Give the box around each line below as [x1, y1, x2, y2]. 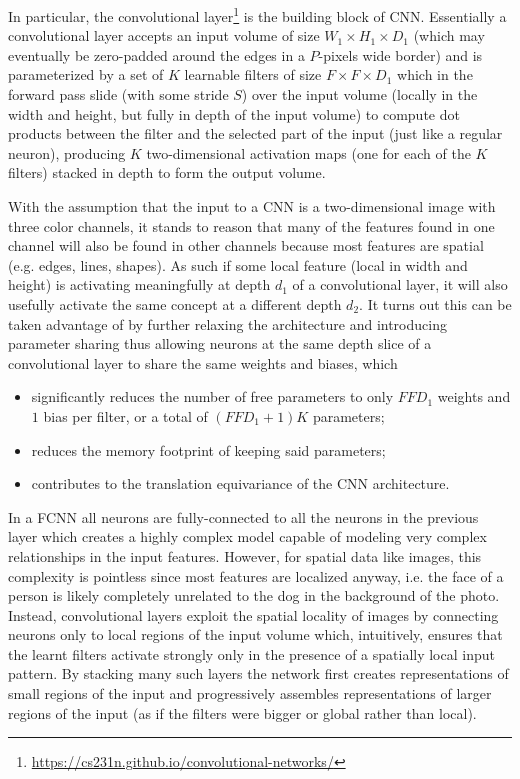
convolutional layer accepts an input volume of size [8, 25, 320, 46]
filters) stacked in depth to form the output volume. [8, 162, 326, 183]
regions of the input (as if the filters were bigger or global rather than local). [8, 702, 477, 723]
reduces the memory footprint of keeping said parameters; [31, 439, 386, 460]
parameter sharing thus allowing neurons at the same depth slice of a [8, 333, 432, 354]
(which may [413, 25, 485, 46]
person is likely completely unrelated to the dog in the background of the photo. [8, 585, 500, 606]
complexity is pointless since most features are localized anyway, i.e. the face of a [8, 565, 504, 586]
